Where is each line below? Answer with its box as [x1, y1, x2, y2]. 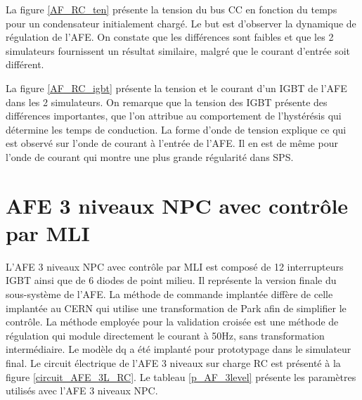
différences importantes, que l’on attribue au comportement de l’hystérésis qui [6, 108, 342, 123]
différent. [6, 57, 44, 72]
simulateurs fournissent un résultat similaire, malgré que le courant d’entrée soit [6, 43, 351, 58]
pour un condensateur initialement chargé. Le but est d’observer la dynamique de [6, 15, 356, 30]
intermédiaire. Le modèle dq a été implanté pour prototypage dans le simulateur [6, 342, 351, 356]
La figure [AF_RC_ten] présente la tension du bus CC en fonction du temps [6, 2, 337, 16]
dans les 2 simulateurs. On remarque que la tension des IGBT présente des [6, 94, 328, 109]
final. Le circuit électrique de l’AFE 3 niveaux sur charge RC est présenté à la [6, 356, 341, 370]
